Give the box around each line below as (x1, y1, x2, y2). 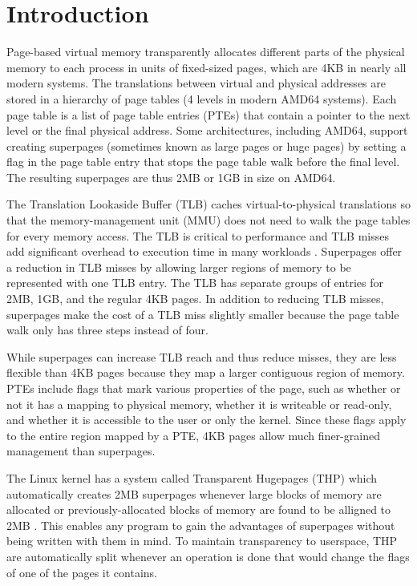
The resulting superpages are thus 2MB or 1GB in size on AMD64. (6, 168, 336, 185)
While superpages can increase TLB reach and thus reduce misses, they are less (6, 348, 397, 365)
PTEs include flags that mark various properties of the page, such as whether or (6, 380, 401, 396)
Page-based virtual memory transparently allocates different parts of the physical (6, 43, 405, 60)
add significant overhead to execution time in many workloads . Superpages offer (6, 243, 403, 260)
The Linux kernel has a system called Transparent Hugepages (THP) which (6, 469, 378, 486)
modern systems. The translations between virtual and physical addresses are (6, 75, 386, 91)
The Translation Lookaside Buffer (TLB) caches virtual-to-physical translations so (6, 196, 411, 212)
